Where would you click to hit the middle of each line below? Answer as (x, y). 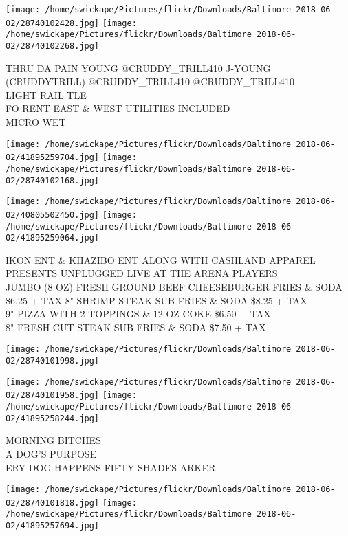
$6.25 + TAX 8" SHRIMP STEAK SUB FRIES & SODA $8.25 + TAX (156, 300)
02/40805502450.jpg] (53, 215)
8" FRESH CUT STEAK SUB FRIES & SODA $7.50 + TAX (136, 327)
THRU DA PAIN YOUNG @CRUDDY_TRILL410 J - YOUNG (138, 68)
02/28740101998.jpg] (53, 361)
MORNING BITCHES (53, 440)
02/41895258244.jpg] (53, 418)
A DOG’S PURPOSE (51, 453)
